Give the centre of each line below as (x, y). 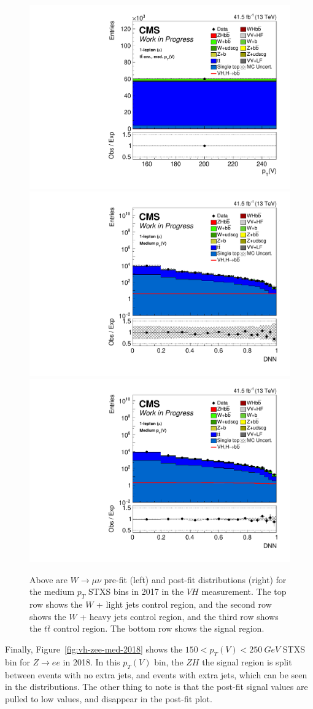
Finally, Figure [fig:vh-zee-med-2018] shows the (94, 649)
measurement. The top (244, 591)
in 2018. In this (91, 661)
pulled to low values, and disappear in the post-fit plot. (109, 698)
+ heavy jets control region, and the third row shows (179, 616)
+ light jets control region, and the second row (184, 604)
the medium (52, 591)
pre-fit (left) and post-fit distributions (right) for (195, 579)
